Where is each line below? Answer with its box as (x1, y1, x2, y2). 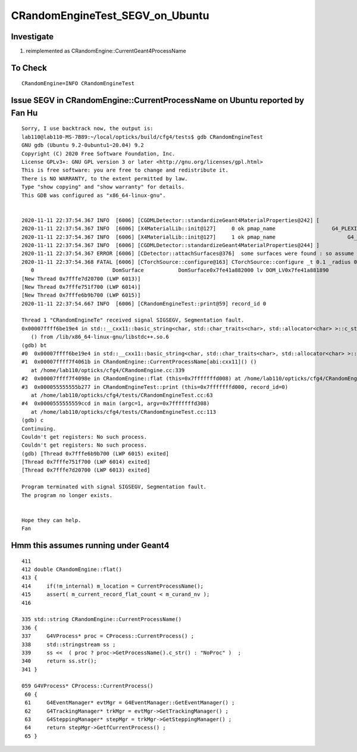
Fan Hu (11, 108, 38, 118)
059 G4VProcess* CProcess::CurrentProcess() (21, 682, 154, 689)
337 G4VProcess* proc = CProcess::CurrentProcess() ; (21, 633, 195, 639)
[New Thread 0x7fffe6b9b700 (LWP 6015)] (21, 292, 141, 299)
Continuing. (21, 425, 57, 432)
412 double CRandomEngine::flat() (21, 566, 122, 573)
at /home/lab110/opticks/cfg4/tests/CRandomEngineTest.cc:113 (30, 408, 217, 415)
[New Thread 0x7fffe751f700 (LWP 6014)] (21, 283, 141, 290)
